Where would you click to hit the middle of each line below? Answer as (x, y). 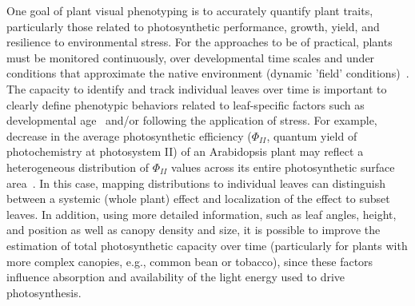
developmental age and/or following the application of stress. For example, (192, 120)
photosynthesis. (44, 292)
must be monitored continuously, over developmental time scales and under (191, 57)
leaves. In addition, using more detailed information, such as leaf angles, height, (202, 214)
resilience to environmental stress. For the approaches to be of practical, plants (200, 42)
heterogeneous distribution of (78, 167)
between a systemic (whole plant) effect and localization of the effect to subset (198, 199)
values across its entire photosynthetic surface (283, 167)
